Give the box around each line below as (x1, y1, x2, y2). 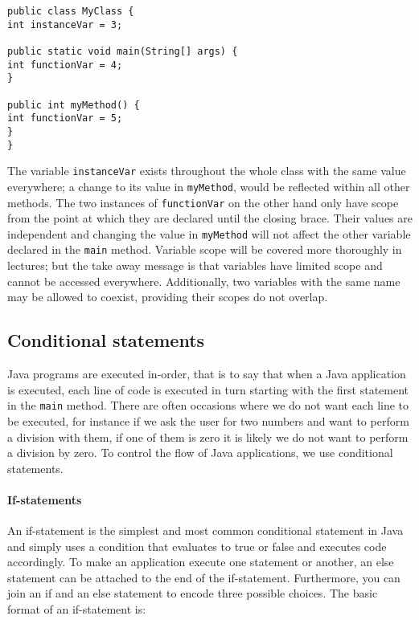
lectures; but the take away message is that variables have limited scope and (7, 257, 383, 274)
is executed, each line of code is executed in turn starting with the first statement (7, 381, 409, 398)
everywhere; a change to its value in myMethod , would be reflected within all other (7, 177, 410, 194)
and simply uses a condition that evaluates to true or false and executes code (7, 537, 387, 554)
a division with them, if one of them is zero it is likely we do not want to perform (7, 428, 409, 445)
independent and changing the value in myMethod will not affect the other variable (7, 225, 411, 242)
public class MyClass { (7, 6, 134, 17)
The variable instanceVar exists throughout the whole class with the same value (7, 162, 406, 179)
